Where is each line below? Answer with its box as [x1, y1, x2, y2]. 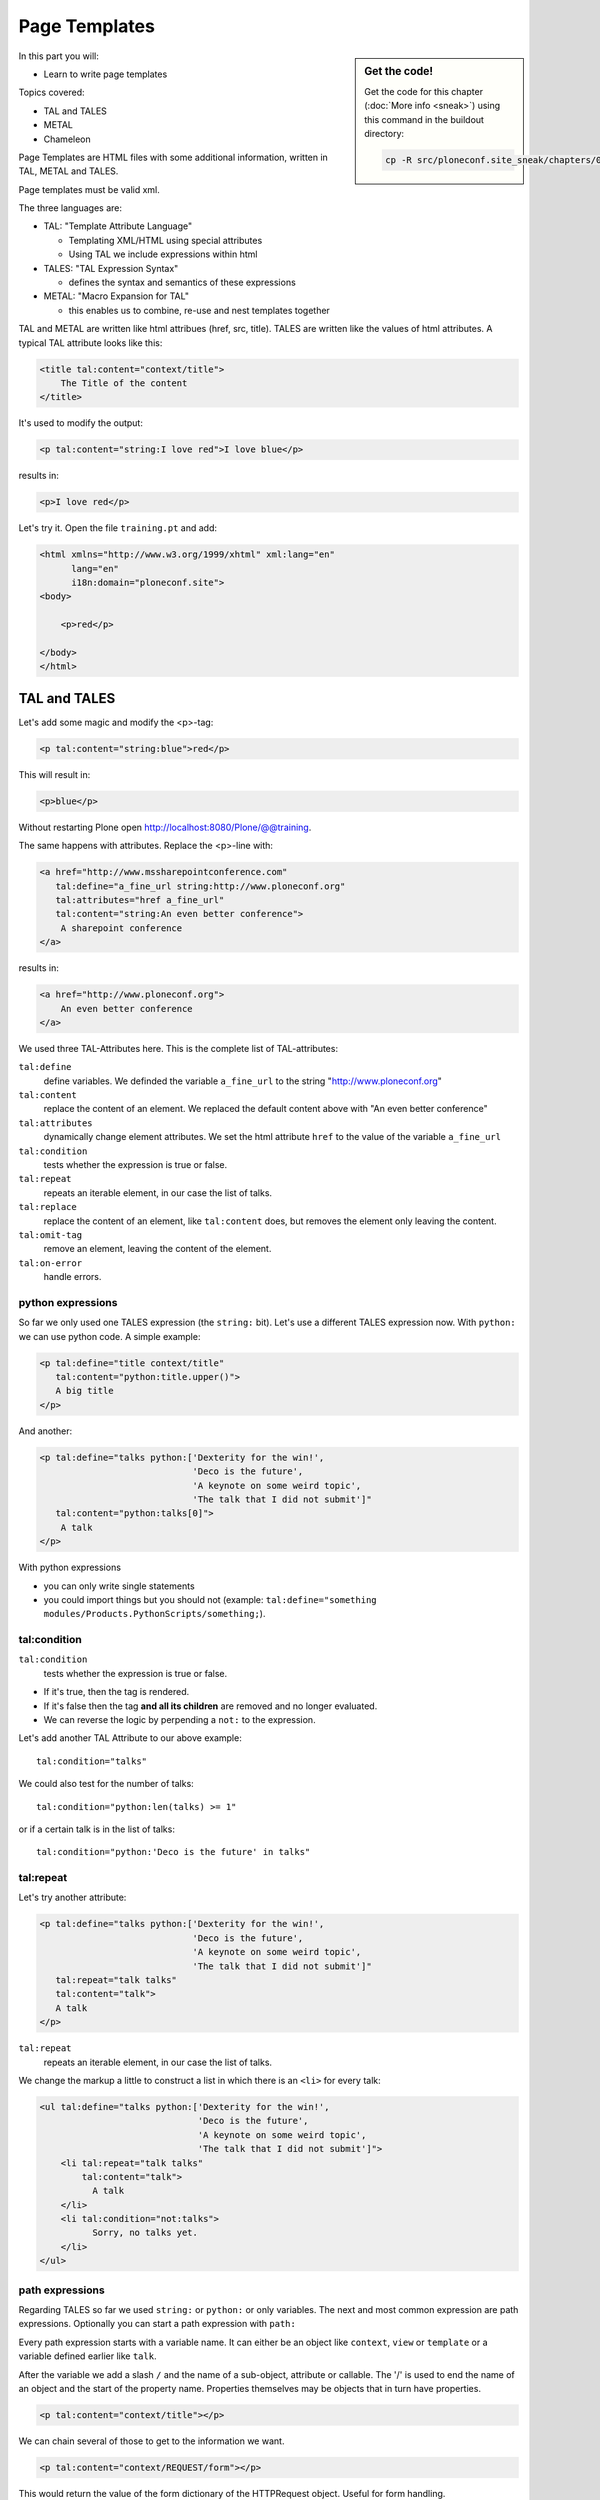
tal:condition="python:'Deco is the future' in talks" [36, 1846, 311, 1858]
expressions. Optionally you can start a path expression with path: [18, 2318, 297, 2330]
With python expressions [18, 1561, 122, 1574]
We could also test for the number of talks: [18, 1778, 194, 1790]
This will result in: [18, 768, 91, 780]
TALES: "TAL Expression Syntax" [43, 262, 179, 274]
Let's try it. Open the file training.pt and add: [18, 522, 218, 534]
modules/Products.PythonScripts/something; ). [43, 1608, 266, 1620]
